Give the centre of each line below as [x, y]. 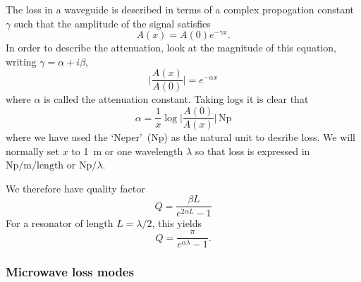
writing [21, 61]
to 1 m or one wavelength [127, 151]
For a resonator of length [60, 222]
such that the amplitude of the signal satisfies [112, 23]
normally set [32, 151]
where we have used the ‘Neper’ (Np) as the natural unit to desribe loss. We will [180, 137]
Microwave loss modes [70, 272]
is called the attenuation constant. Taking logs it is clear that [176, 99]
